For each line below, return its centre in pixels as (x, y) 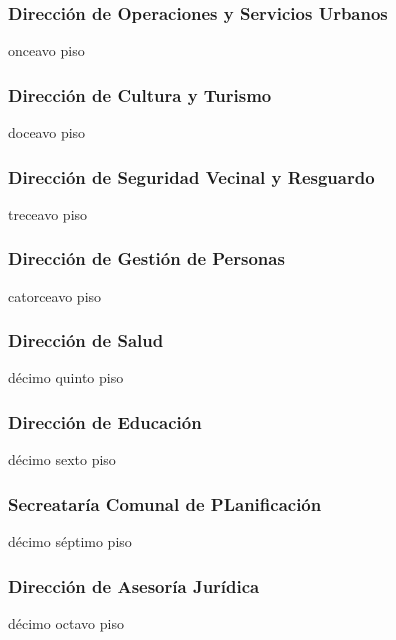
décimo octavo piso (66, 622)
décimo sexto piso (62, 459)
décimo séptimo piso (70, 541)
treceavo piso (48, 213)
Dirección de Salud (86, 340)
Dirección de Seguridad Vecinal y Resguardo (191, 176)
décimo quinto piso (66, 377)
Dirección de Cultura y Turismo (140, 94)
